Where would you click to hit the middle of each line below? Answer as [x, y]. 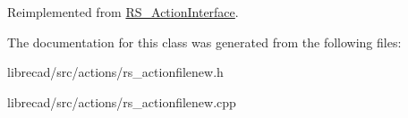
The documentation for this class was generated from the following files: [204, 42]
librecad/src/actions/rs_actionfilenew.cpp [122, 101]
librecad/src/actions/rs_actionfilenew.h [115, 72]
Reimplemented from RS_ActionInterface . [123, 12]
